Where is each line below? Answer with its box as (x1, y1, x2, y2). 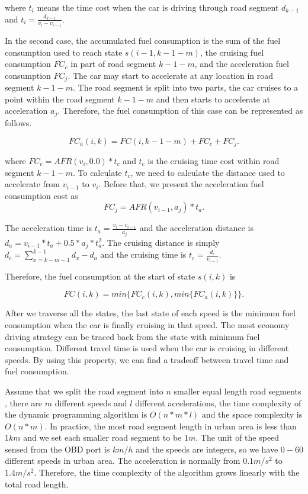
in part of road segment (70, 57, 156, 70)
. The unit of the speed (195, 431, 280, 444)
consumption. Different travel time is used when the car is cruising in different (5, 342, 289, 354)
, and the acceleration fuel (194, 57, 289, 70)
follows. (5, 116, 32, 129)
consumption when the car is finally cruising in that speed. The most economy (5, 318, 290, 331)
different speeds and (54, 396, 127, 409)
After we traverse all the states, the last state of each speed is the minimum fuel (5, 307, 296, 319)
